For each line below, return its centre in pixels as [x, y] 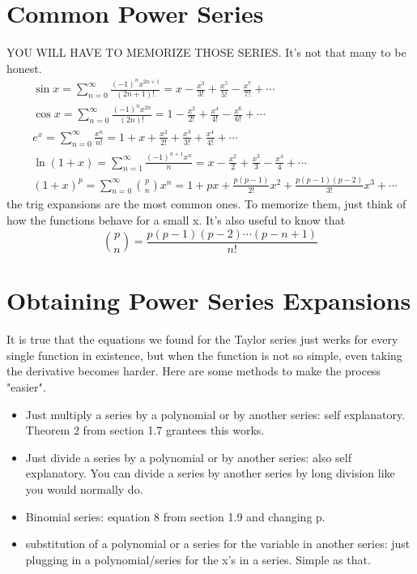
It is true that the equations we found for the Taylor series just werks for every [202, 339]
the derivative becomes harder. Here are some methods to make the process [194, 371]
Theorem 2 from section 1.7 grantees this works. [145, 430]
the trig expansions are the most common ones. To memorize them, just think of [206, 204]
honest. [24, 68]
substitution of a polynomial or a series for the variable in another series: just [218, 544]
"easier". [26, 387]
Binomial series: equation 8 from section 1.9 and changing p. [175, 516]
